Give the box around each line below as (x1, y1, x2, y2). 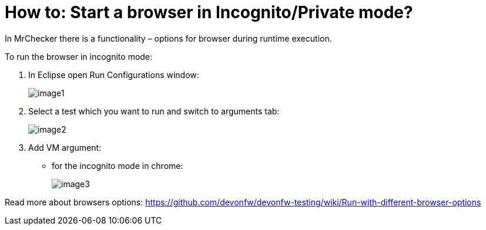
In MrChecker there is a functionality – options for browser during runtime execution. (5, 33, 332, 43)
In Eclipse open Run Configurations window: (28, 69, 199, 80)
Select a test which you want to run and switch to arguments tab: (28, 106, 280, 116)
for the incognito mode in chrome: (52, 160, 183, 171)
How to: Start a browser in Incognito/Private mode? (5, 2, 413, 22)
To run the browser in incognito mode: (5, 51, 153, 62)
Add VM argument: (28, 142, 102, 153)
